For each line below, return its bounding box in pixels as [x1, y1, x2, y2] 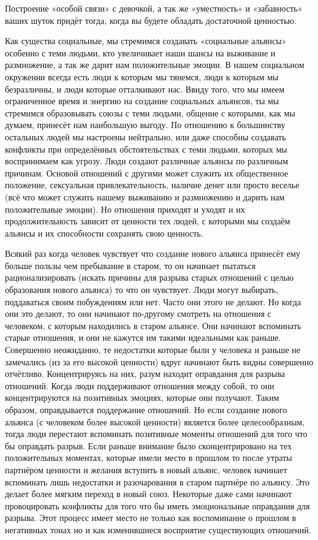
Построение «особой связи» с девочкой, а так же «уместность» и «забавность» [5, 2, 303, 14]
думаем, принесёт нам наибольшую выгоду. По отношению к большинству [5, 118, 286, 131]
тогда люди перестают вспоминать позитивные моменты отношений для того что [5, 427, 308, 440]
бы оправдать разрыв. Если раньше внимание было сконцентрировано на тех [5, 439, 292, 452]
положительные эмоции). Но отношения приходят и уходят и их [5, 202, 245, 215]
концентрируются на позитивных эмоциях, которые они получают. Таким [5, 391, 279, 404]
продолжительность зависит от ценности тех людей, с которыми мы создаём [5, 215, 290, 227]
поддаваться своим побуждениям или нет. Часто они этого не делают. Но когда [5, 295, 301, 308]
